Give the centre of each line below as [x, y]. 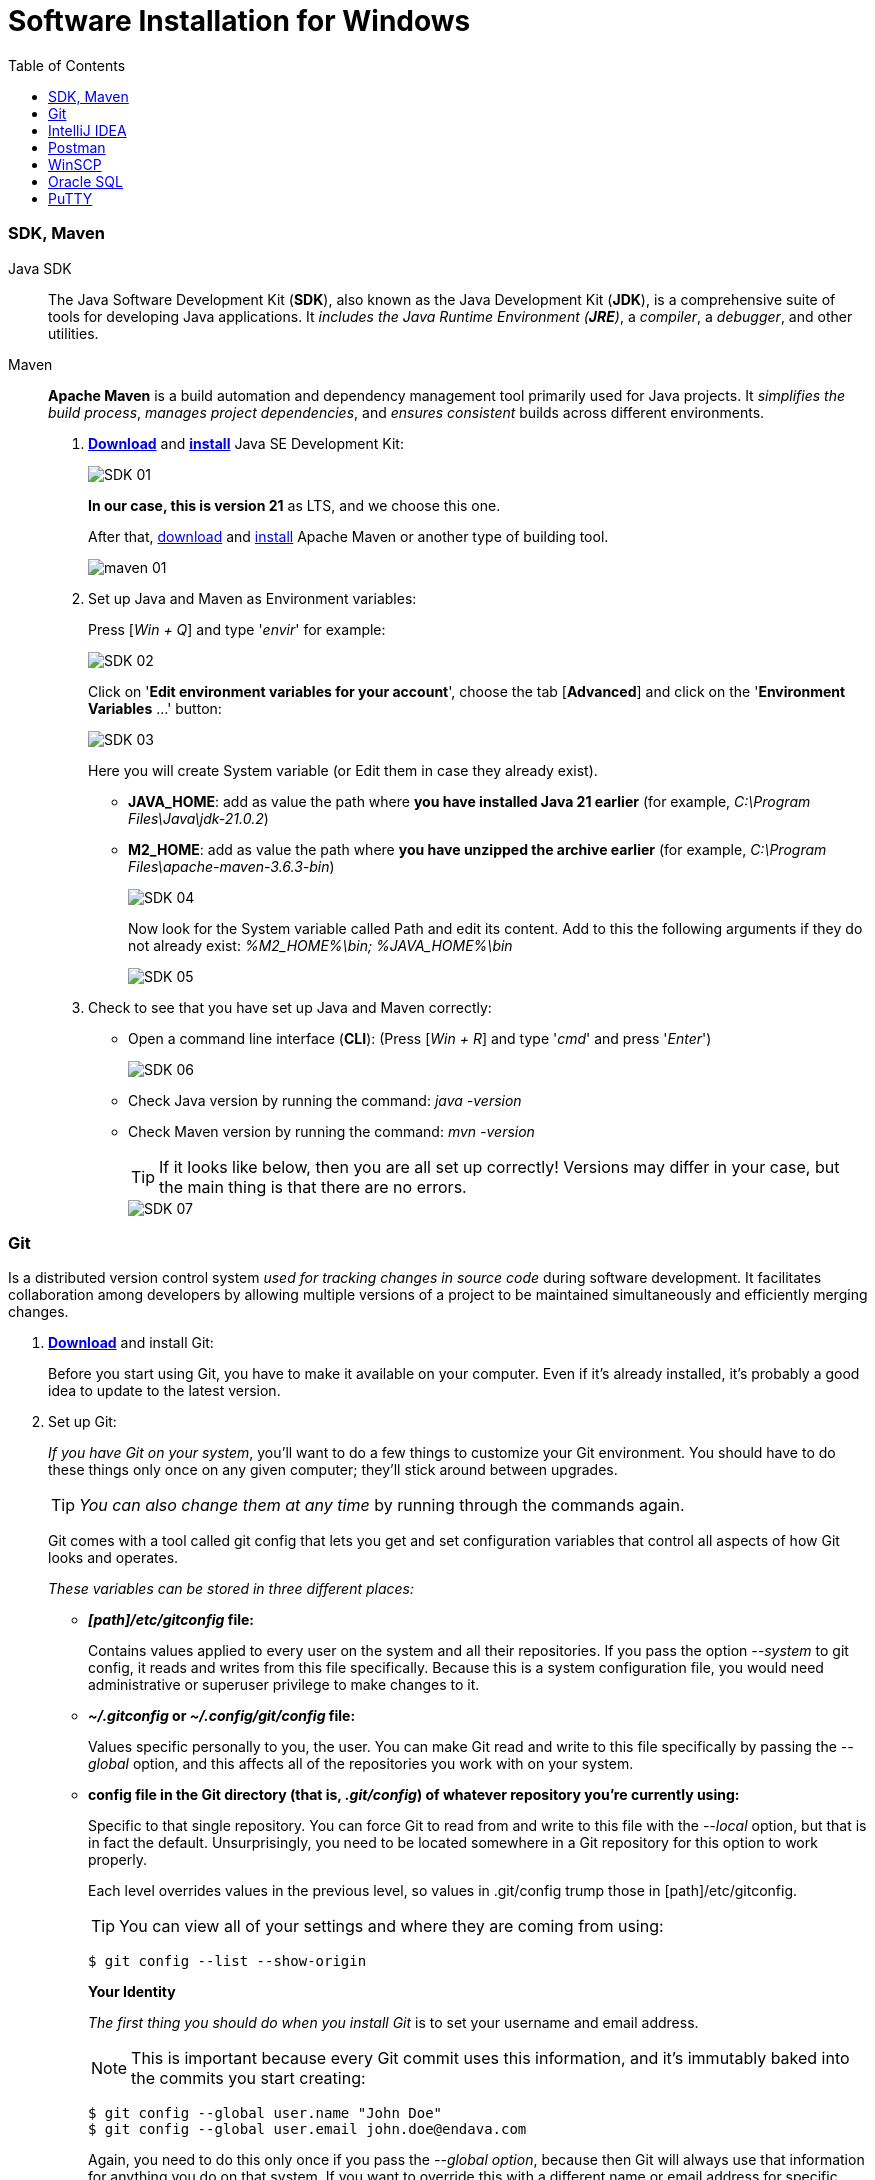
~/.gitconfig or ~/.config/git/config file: [222, 1716]
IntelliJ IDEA [87, 130]
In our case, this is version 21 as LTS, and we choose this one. [294, 505]
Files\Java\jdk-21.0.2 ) [198, 818]
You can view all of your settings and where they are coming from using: [391, 1926]
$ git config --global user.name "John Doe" [265, 2113]
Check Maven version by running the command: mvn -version [331, 1131]
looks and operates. [113, 1558]
